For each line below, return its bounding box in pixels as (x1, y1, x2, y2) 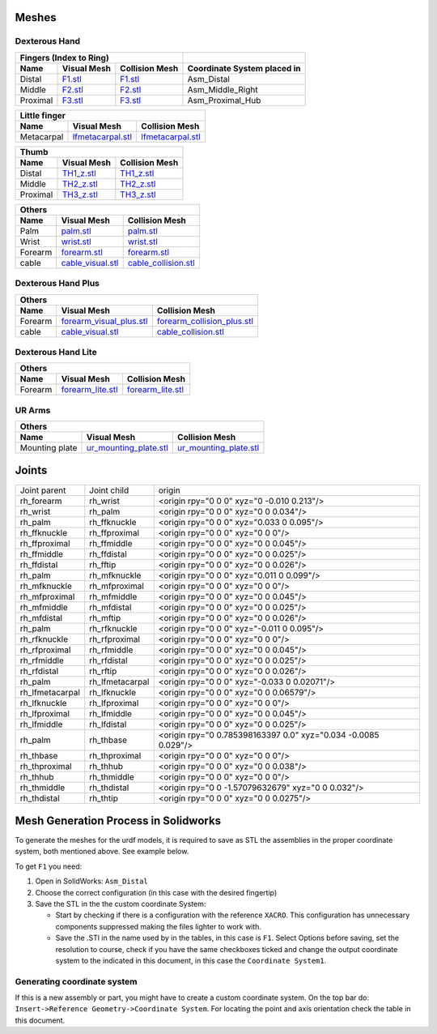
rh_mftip (89, 612, 121, 623)
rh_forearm (19, 495, 62, 506)
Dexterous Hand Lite (15, 346, 97, 357)
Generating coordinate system (15, 976, 138, 987)
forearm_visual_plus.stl (61, 315, 148, 327)
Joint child (89, 485, 129, 496)
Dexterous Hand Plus (15, 278, 100, 289)
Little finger (19, 109, 66, 121)
